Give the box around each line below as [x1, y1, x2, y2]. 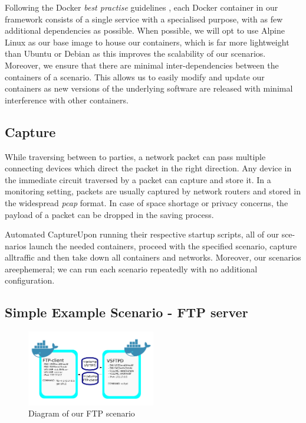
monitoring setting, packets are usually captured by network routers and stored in [5, 185, 301, 197]
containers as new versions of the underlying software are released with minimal [5, 82, 293, 95]
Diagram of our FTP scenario [28, 407, 135, 419]
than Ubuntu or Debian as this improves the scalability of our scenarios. [5, 47, 266, 60]
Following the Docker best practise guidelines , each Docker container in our [5, 1, 278, 13]
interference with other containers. [5, 93, 129, 106]
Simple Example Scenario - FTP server [5, 303, 248, 321]
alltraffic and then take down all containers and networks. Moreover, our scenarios [5, 251, 301, 263]
